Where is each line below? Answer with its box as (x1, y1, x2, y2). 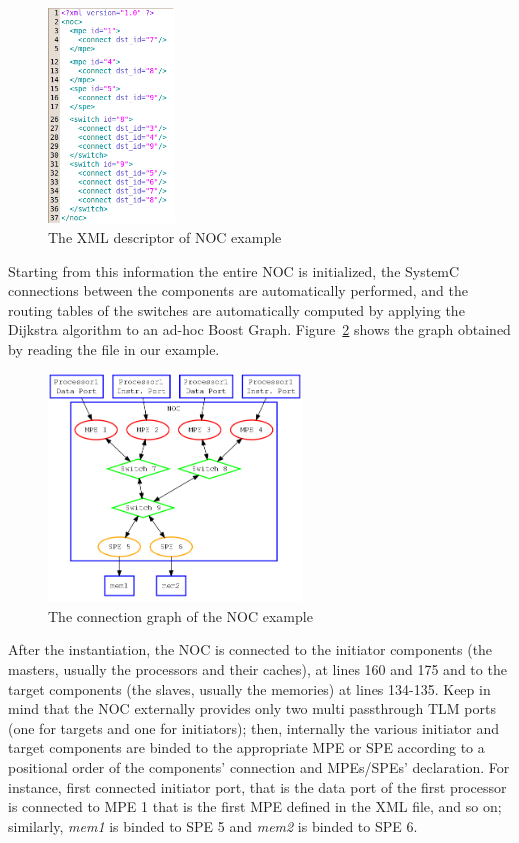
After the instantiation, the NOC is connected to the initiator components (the (8, 639, 493, 660)
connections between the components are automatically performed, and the (8, 280, 468, 301)
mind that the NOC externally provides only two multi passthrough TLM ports (8, 698, 496, 719)
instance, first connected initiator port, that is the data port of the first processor (8, 776, 507, 797)
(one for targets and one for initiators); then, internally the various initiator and (8, 717, 499, 738)
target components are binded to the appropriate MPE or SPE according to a (8, 737, 485, 758)
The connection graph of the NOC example (48, 605, 313, 626)
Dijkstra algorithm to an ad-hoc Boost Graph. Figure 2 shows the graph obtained (8, 319, 511, 340)
